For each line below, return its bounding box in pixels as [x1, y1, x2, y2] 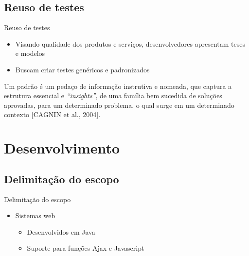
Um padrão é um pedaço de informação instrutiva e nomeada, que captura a [4, 81, 232, 91]
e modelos [15, 48, 45, 58]
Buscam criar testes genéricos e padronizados [15, 64, 150, 74]
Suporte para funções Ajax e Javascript [27, 243, 144, 253]
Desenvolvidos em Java [27, 226, 95, 237]
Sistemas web [15, 210, 55, 221]
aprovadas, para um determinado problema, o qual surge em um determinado [4, 100, 234, 110]
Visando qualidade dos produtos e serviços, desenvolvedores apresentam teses [15, 38, 246, 49]
